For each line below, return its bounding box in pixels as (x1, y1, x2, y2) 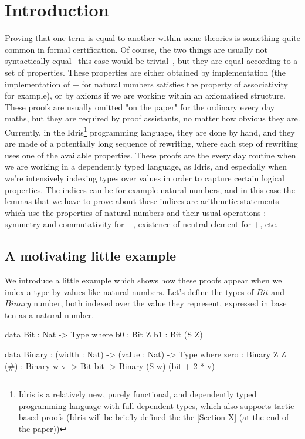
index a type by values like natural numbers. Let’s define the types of (5, 285, 254, 298)
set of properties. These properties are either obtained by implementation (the (5, 66, 286, 78)
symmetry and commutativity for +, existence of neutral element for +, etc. (5, 218, 278, 230)
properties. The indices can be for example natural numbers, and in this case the (5, 183, 295, 195)
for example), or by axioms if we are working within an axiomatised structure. (5, 89, 286, 102)
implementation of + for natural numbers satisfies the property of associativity (5, 77, 288, 90)
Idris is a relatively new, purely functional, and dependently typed (18, 388, 257, 400)
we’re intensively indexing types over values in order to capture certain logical (5, 171, 284, 184)
